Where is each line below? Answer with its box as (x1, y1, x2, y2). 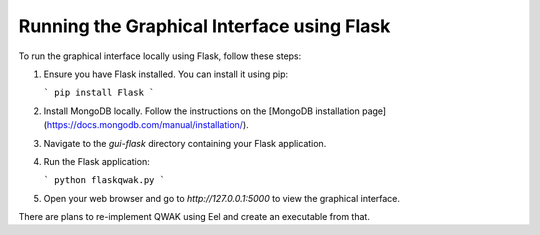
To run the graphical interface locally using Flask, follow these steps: (18, 50, 302, 62)
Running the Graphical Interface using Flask (18, 15, 391, 37)
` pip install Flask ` (43, 87, 155, 99)
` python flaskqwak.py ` (43, 175, 165, 186)
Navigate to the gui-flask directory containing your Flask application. (43, 137, 327, 149)
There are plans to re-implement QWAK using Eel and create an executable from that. (18, 211, 370, 223)
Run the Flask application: (43, 155, 150, 167)
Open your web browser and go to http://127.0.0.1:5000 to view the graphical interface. (43, 192, 400, 204)
